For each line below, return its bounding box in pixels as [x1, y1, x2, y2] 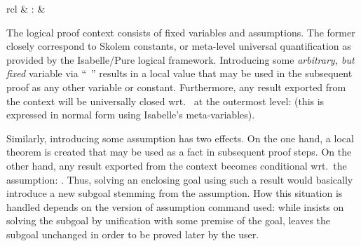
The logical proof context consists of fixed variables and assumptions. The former [6, 25, 355, 39]
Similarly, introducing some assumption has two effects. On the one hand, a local [6, 130, 354, 145]
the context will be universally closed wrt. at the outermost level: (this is [6, 93, 325, 108]
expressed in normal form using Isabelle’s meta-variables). [6, 107, 255, 122]
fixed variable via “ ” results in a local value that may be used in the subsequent [6, 66, 353, 81]
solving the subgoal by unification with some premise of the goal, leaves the [6, 213, 331, 228]
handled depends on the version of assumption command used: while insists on [6, 199, 344, 214]
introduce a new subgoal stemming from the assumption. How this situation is [6, 186, 343, 200]
